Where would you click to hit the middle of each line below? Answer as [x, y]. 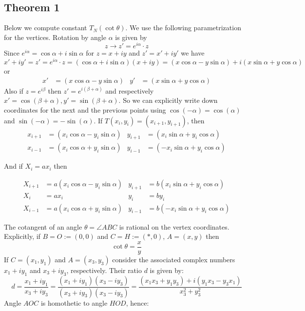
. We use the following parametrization [183, 28]
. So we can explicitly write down [168, 100]
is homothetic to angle [74, 302]
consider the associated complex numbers [174, 259]
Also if [14, 90]
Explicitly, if [22, 236]
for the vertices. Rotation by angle [55, 37]
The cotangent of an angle [43, 226]
